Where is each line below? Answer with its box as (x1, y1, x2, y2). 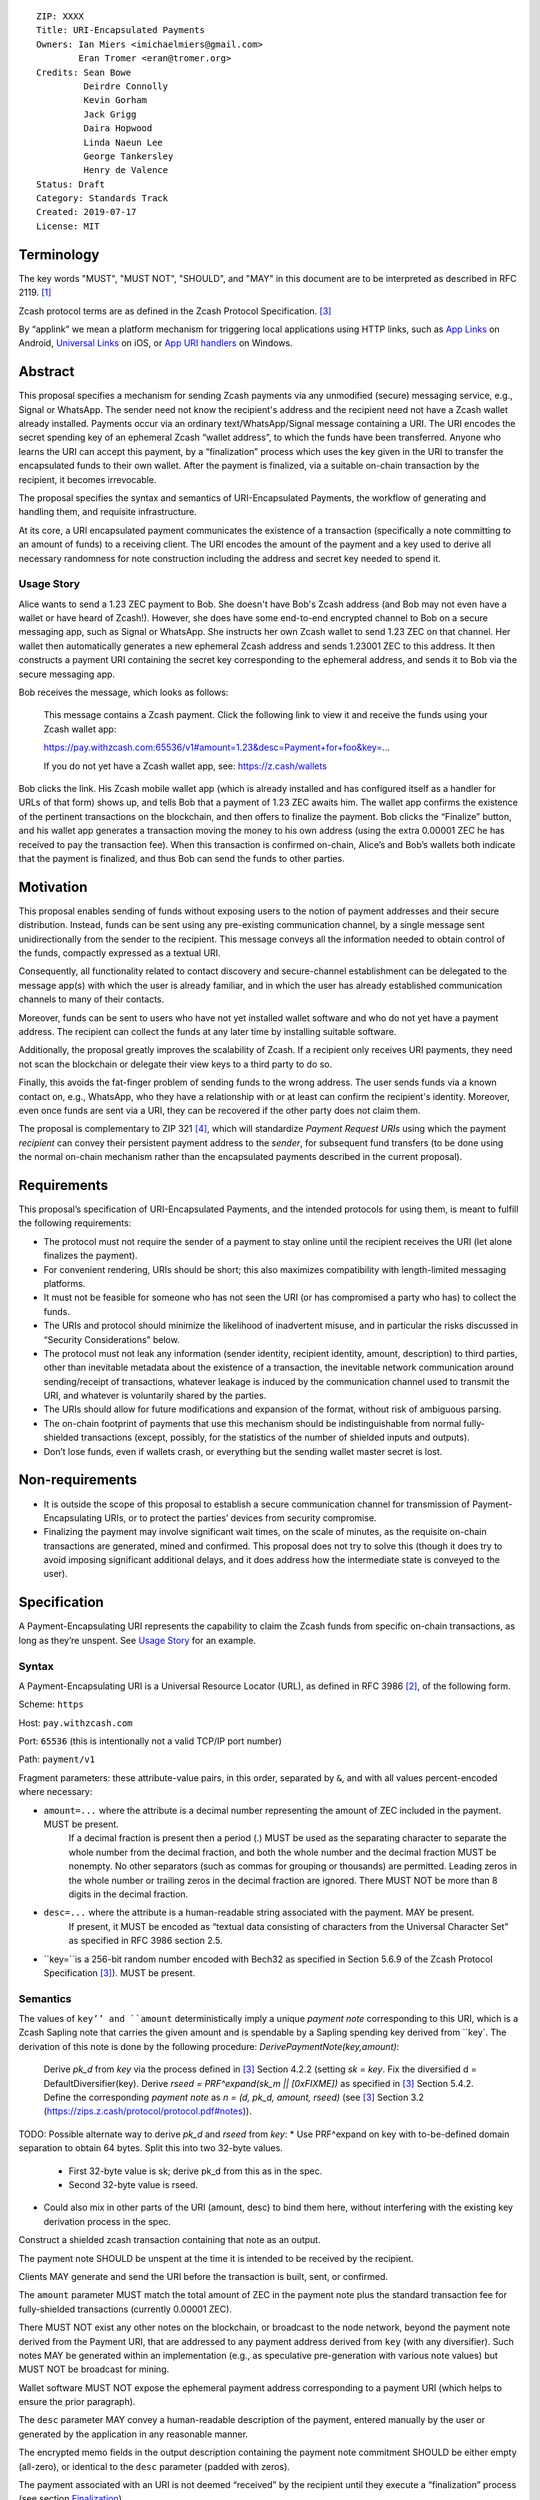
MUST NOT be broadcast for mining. (18, 2363, 170, 2375)
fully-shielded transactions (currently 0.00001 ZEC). (18, 2303, 232, 2315)
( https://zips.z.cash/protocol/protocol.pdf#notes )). (43, 2105, 252, 2117)
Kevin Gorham (83, 95, 148, 106)
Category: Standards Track (36, 193, 169, 204)
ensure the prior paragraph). (18, 2396, 136, 2408)
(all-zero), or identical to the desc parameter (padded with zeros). (18, 2460, 290, 2472)
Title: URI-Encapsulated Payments (36, 25, 205, 36)
